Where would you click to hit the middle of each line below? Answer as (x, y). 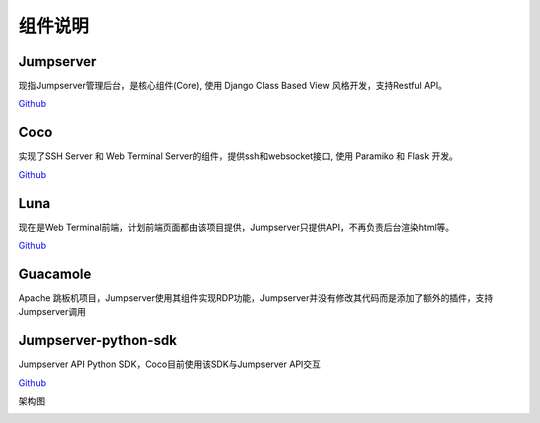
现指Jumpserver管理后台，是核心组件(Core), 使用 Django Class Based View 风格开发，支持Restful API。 (233, 86)
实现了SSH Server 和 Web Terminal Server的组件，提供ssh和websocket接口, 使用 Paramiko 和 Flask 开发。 (238, 156)
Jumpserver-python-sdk (97, 340)
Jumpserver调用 (52, 312)
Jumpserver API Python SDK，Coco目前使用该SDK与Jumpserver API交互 (170, 364)
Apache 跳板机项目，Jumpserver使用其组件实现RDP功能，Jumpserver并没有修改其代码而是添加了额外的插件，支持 (256, 297)
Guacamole (55, 273)
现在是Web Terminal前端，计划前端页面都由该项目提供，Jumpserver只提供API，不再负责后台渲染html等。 (236, 227)
